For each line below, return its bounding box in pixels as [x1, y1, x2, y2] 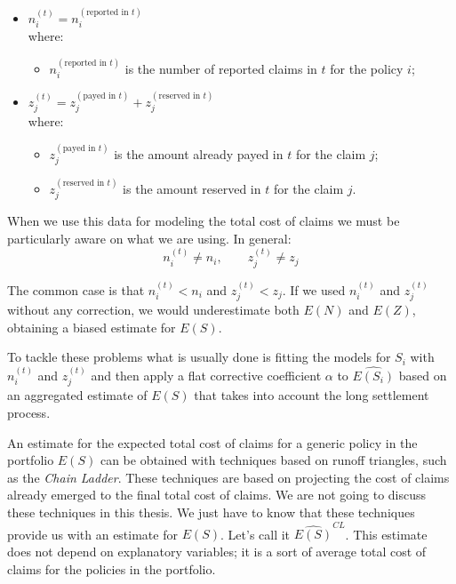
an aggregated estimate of [7, 386, 148, 404]
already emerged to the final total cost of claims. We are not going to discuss [7, 485, 427, 504]
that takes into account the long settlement [194, 386, 429, 404]
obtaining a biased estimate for [7, 317, 176, 336]
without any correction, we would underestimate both [7, 300, 300, 319]
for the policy [330, 59, 404, 77]
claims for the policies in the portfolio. [7, 559, 216, 578]
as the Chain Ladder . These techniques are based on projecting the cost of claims [7, 468, 450, 486]
